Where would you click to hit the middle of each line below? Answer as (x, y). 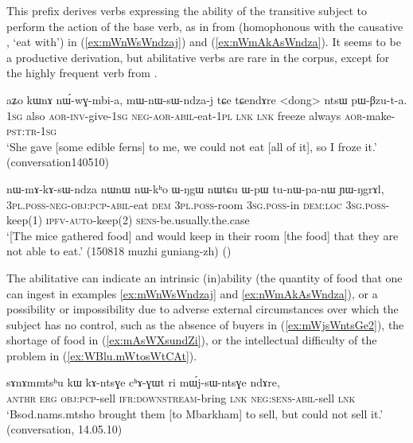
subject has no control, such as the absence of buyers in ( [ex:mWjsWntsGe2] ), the (205, 324)
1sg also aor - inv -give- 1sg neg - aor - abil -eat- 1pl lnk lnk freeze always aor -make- (201, 115)
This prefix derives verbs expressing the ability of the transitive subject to (187, 10)
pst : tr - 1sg (32, 131)
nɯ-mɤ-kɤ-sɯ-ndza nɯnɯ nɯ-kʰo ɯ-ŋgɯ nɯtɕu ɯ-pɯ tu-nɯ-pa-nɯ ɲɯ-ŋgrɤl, (195, 188)
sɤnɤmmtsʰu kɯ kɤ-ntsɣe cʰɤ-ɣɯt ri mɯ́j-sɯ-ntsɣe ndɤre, (143, 382)
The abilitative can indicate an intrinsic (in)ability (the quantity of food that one (205, 277)
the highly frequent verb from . (82, 73)
